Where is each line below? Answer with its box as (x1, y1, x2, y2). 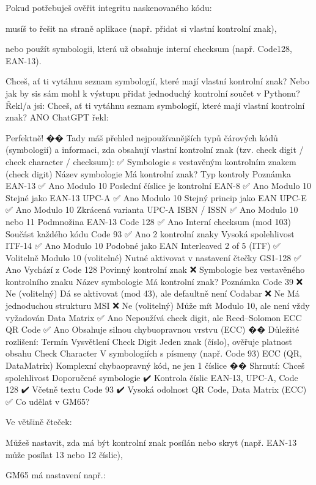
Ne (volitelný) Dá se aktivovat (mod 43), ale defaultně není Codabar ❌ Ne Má (6, 287, 299, 300)
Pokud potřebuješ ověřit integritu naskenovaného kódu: (6, 1, 212, 13)
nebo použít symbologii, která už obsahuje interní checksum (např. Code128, (6, 42, 292, 55)
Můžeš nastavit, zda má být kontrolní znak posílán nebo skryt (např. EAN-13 (6, 436, 297, 448)
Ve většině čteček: (6, 415, 72, 428)
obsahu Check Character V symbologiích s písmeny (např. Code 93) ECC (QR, (6, 347, 302, 360)
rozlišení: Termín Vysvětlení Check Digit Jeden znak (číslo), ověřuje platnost (6, 335, 293, 347)
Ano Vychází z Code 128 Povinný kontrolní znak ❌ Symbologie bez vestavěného (6, 263, 305, 276)
